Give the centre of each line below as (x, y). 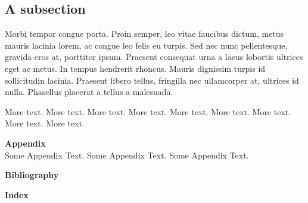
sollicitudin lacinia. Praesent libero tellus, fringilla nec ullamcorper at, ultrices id (152, 80)
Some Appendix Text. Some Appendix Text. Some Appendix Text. (127, 155)
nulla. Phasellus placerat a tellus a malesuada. (89, 92)
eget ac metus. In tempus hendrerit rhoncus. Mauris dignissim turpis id (135, 68)
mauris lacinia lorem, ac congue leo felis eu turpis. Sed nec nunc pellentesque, (146, 45)
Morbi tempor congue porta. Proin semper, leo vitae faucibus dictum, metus (144, 34)
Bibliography (32, 175)
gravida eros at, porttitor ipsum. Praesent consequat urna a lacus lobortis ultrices (154, 57)
